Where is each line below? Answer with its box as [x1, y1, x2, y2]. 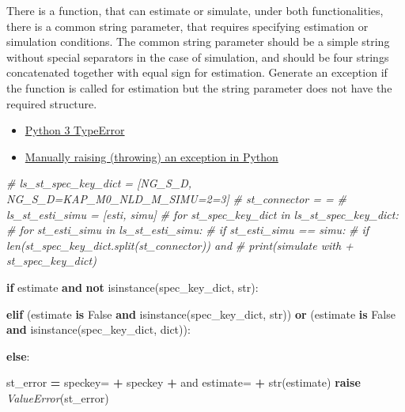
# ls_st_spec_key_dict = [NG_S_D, [6, 175, 192, 191]
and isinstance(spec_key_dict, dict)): [6, 321, 191, 338]
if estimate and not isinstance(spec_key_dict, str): [6, 278, 259, 295]
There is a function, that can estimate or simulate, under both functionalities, [6, 2, 384, 18]
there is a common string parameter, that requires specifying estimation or [6, 17, 369, 34]
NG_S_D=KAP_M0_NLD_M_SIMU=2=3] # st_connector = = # [6, 190, 346, 206]
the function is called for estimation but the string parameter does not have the [6, 79, 392, 96]
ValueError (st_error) [6, 389, 109, 406]
